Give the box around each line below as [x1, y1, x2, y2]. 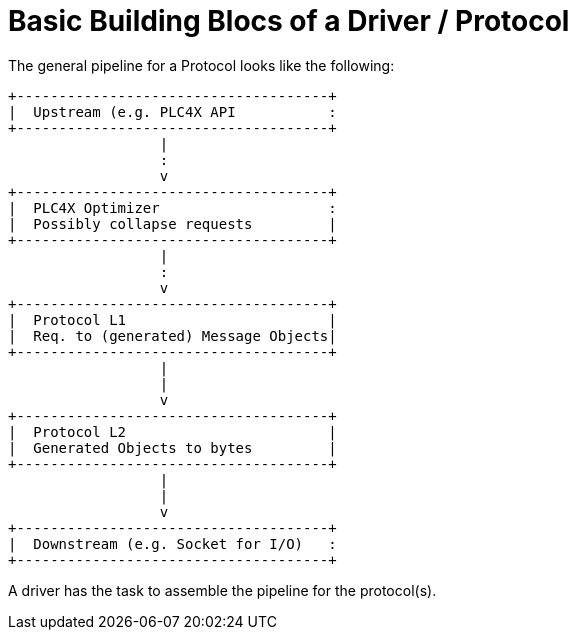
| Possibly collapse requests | [8, 215, 337, 232]
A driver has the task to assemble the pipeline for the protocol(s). [8, 581, 437, 599]
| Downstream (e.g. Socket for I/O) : [8, 535, 337, 552]
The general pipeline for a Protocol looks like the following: [8, 56, 395, 74]
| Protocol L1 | [8, 311, 337, 328]
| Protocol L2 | [8, 423, 337, 440]
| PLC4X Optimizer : [8, 199, 337, 216]
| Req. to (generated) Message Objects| [8, 327, 337, 344]
